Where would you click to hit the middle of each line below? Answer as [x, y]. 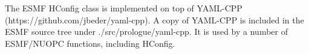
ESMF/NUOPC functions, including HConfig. [90, 43]
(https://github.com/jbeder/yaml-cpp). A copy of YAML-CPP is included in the [154, 19]
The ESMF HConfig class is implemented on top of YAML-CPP [124, 8]
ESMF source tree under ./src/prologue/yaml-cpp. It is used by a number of [146, 31]
